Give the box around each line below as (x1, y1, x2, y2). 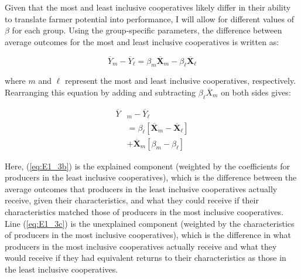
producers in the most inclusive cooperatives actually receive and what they (5, 240, 277, 252)
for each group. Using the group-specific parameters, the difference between (12, 24, 282, 36)
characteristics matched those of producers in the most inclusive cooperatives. (5, 205, 283, 217)
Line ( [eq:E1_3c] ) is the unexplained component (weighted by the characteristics (5, 217, 295, 229)
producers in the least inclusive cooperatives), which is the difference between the (5, 171, 297, 183)
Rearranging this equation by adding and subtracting (5, 86, 196, 98)
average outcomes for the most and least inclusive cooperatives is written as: (5, 35, 279, 47)
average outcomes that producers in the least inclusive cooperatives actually (5, 182, 278, 195)
